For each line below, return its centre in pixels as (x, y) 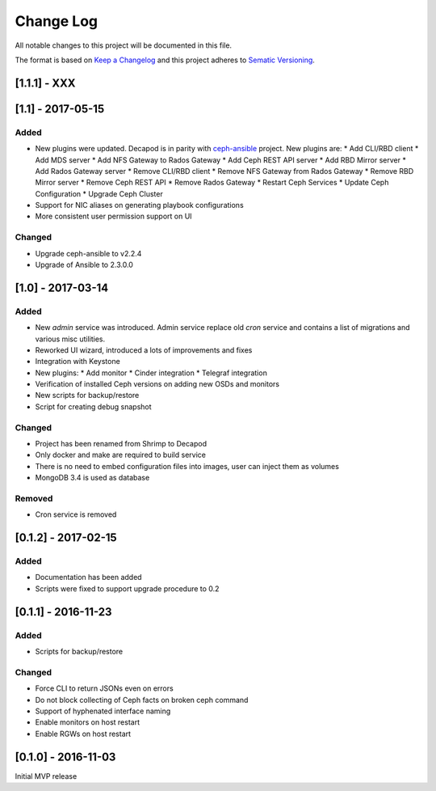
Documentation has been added (88, 577)
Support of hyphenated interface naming (103, 711)
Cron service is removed (76, 514)
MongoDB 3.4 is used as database (92, 478)
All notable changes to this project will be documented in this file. (124, 45)
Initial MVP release (46, 776)
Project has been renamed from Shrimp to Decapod (121, 444)
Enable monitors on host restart (88, 722)
